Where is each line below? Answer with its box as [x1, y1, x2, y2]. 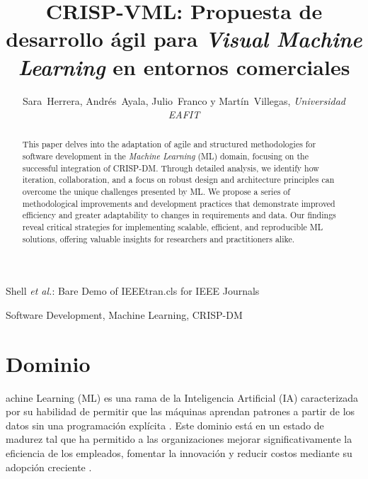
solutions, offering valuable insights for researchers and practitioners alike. [22, 232, 294, 244]
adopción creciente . [6, 459, 92, 474]
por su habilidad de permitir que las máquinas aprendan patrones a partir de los [6, 404, 355, 419]
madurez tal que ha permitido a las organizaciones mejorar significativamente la [6, 432, 352, 446]
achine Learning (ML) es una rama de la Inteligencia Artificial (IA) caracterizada [6, 390, 359, 405]
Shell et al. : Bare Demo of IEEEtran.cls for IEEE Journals [6, 283, 260, 298]
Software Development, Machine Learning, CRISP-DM [6, 307, 243, 322]
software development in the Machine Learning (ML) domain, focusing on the [22, 150, 309, 162]
